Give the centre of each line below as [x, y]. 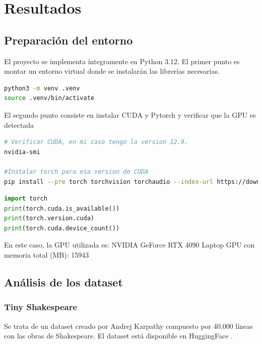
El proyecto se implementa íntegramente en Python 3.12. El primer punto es [122, 61]
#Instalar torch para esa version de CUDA [76, 171]
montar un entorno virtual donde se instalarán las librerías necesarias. [112, 71]
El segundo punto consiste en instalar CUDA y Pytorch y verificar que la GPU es [130, 114]
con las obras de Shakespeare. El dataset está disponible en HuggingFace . [118, 336]
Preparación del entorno [69, 40]
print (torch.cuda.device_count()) [62, 228]
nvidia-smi [22, 152]
